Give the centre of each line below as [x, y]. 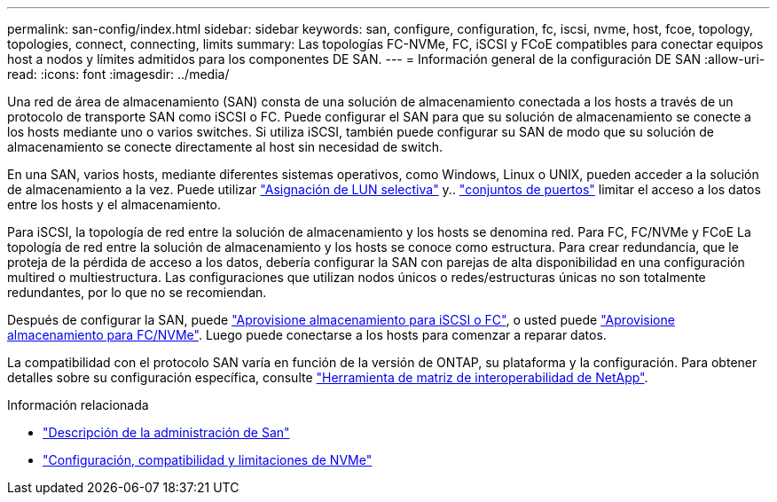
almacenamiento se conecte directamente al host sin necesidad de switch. [225, 147]
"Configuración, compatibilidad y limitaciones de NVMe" [208, 460]
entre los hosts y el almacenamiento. [114, 204]
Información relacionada [78, 405]
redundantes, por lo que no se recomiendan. [137, 292]
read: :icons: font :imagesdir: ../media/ [118, 74]
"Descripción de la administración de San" [166, 432]
